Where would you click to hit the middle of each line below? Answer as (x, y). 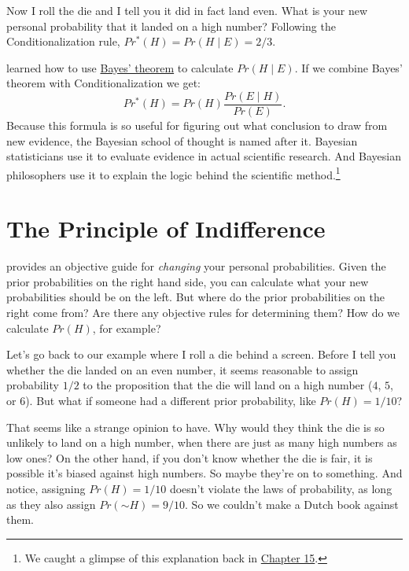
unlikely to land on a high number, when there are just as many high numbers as (202, 442)
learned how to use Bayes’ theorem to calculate (120, 67)
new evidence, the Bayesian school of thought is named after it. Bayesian (182, 140)
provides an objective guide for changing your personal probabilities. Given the (196, 266)
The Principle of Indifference (166, 228)
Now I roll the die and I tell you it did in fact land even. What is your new (187, 10)
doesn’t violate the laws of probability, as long (281, 488)
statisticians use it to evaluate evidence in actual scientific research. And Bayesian (204, 156)
